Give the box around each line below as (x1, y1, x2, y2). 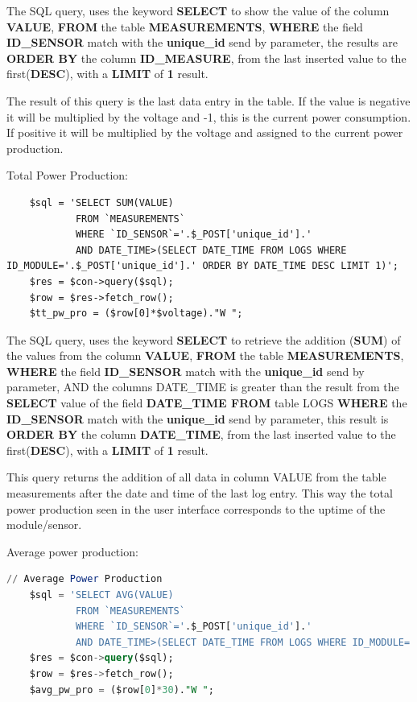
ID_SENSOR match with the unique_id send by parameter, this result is (6, 410, 389, 427)
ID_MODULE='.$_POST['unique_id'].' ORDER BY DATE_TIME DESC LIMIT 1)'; (6, 260, 398, 272)
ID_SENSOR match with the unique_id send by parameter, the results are (6, 34, 398, 51)
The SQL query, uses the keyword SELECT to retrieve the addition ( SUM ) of (6, 331, 401, 348)
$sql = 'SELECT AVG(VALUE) (29, 589, 174, 601)
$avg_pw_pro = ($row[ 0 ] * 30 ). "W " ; (29, 683, 214, 696)
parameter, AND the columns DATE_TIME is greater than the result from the (6, 378, 399, 395)
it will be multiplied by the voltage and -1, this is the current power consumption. (6, 108, 411, 125)
